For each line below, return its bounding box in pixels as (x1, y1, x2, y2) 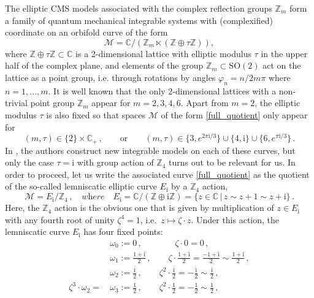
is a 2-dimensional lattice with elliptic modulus (75, 47, 251, 59)
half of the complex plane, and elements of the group (5, 59, 204, 72)
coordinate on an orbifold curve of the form (5, 26, 168, 39)
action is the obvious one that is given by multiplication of (54, 201, 274, 214)
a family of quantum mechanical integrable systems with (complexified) (5, 13, 273, 26)
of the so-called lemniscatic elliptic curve (5, 180, 157, 193)
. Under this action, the (191, 213, 280, 226)
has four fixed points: (83, 225, 163, 238)
